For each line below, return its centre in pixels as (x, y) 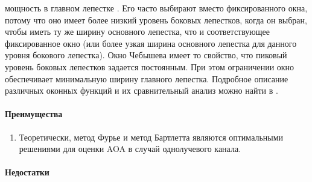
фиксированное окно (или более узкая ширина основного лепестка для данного (151, 43)
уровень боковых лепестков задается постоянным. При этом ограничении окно (150, 66)
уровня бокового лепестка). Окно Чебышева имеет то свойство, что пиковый (146, 55)
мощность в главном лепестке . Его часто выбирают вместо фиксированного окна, (156, 8)
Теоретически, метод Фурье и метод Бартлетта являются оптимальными (151, 137)
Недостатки (27, 172)
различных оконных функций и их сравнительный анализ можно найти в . (142, 90)
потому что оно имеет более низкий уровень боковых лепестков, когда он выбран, (156, 20)
